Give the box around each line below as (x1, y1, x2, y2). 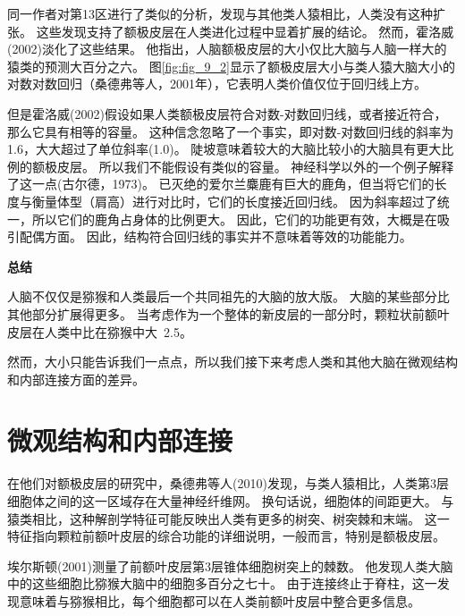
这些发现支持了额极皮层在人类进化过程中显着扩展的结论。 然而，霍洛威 (36, 21, 454, 40)
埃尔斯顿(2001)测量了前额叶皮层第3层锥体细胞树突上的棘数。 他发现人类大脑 (7, 556, 453, 575)
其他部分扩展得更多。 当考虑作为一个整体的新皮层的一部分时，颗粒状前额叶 (7, 304, 450, 323)
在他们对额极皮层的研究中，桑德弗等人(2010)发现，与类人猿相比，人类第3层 (7, 474, 449, 493)
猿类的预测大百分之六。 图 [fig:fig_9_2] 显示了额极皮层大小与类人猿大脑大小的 (7, 56, 455, 75)
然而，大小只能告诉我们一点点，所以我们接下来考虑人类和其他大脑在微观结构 (7, 352, 458, 371)
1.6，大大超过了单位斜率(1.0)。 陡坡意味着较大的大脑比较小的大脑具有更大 (7, 139, 442, 158)
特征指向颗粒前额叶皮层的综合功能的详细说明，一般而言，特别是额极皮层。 (7, 527, 445, 545)
